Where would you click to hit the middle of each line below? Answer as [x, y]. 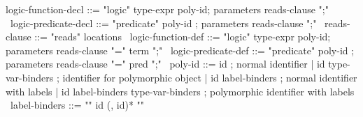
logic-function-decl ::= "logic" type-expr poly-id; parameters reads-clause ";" [167, 9]
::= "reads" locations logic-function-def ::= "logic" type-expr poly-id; [183, 37]
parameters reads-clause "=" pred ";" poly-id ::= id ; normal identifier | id [165, 64]
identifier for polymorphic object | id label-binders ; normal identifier [210, 77]
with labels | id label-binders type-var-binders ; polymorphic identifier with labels [180, 91]
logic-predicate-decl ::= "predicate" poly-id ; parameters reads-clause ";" [163, 23]
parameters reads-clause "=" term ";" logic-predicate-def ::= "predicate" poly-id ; [180, 50]
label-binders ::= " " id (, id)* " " [77, 105]
